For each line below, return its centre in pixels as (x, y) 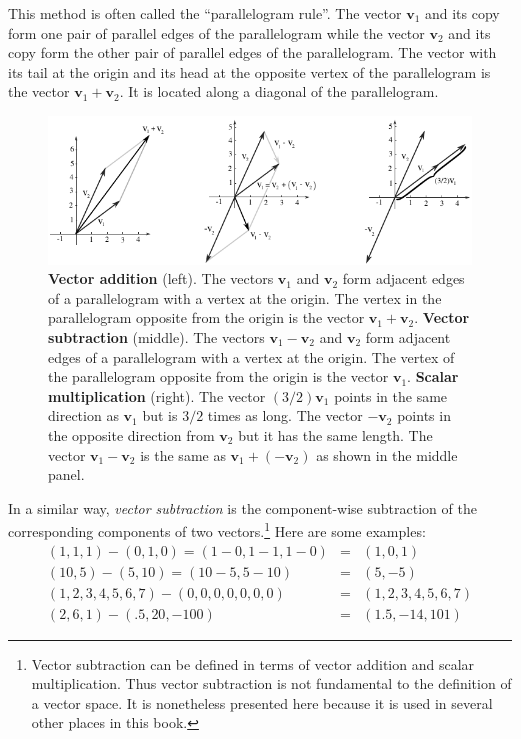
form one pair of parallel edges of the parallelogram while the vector (216, 32)
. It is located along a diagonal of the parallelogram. (279, 91)
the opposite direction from (131, 434)
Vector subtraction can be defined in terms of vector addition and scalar (253, 663)
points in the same (391, 395)
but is (160, 415)
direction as (83, 415)
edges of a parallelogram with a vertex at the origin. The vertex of (251, 356)
